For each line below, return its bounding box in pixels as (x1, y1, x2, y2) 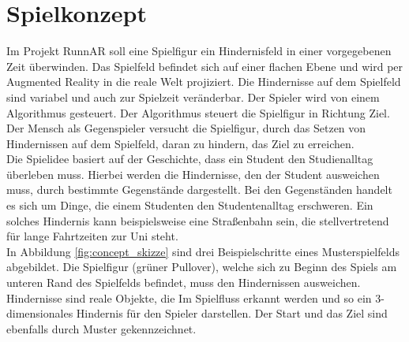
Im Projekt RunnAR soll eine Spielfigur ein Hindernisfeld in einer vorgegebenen (6, 43, 392, 59)
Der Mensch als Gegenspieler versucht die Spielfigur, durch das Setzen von (6, 120, 366, 136)
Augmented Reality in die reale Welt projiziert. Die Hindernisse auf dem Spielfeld (6, 73, 401, 90)
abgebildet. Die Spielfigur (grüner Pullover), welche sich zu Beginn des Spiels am (6, 258, 397, 275)
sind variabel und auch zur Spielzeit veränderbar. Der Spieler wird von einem (6, 88, 380, 105)
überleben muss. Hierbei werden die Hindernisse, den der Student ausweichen (6, 165, 380, 182)
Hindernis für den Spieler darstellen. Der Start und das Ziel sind (76, 305, 388, 322)
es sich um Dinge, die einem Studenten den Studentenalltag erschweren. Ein (6, 197, 373, 214)
